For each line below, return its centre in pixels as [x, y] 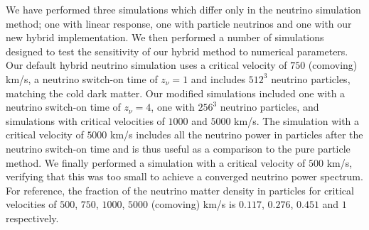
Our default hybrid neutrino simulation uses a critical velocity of [146, 65]
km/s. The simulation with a [297, 120]
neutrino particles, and [269, 107]
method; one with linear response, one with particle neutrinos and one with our [179, 23]
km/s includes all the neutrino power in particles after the [237, 135]
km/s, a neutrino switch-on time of [82, 78]
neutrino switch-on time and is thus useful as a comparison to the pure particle [178, 148]
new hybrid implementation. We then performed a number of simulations [165, 37]
